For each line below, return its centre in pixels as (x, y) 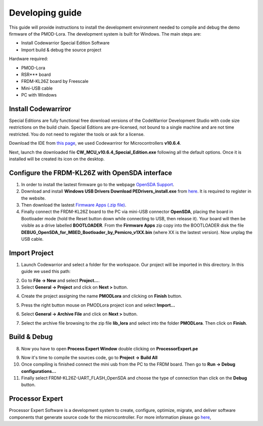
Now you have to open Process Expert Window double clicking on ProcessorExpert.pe (110, 349)
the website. (34, 198)
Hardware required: (28, 59)
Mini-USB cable (37, 88)
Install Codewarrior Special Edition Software (65, 43)
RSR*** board (36, 74)
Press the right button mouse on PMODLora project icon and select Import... (98, 305)
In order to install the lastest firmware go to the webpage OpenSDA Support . (98, 184)
